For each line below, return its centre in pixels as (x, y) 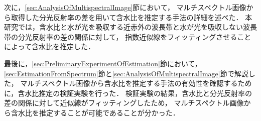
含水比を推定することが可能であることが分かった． (95, 112)
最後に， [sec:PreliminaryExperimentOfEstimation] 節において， (103, 63)
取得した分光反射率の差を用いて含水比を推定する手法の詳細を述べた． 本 (132, 17)
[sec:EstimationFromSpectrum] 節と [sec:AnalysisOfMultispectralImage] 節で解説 (126, 73)
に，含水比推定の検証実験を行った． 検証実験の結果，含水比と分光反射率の (128, 93)
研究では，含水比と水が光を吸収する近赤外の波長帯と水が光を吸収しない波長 (130, 27)
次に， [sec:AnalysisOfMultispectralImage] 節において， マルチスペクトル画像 (125, 7)
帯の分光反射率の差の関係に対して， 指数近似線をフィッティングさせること (128, 36)
